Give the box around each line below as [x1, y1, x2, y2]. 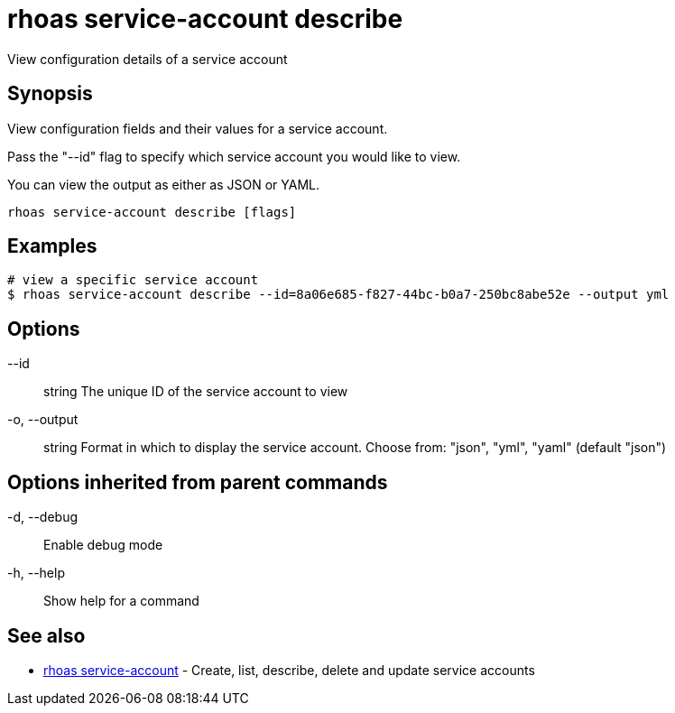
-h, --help [7, 565, 65, 581]
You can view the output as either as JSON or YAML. [7, 176, 320, 192]
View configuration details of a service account [7, 51, 288, 67]
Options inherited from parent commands [7, 470, 388, 494]
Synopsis [7, 82, 93, 106]
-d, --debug [7, 509, 79, 525]
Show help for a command [43, 593, 199, 609]
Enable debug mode [43, 537, 163, 553]
